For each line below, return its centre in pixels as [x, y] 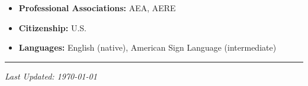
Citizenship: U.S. [53, 27]
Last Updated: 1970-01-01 [51, 76]
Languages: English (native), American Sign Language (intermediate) [147, 47]
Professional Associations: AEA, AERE [97, 8]
